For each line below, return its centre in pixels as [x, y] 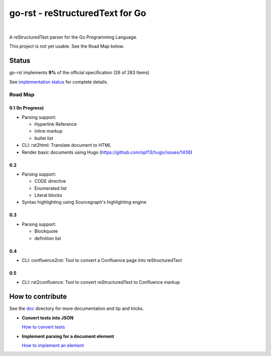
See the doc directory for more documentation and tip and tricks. [77, 308]
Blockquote [46, 231]
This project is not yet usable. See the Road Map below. [67, 46]
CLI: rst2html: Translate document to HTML [66, 145]
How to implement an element [53, 345]
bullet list [44, 138]
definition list [48, 238]
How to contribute [38, 297]
